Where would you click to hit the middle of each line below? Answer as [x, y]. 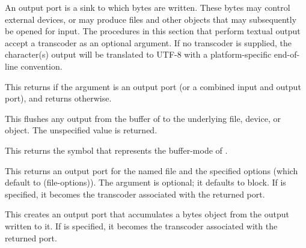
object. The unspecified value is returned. [81, 130]
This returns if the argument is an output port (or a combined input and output [153, 86]
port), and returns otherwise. [58, 98]
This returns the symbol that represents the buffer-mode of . [116, 150]
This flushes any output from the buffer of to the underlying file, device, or [143, 118]
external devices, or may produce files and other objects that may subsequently [151, 19]
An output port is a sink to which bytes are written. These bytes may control [148, 7]
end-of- [287, 54]
